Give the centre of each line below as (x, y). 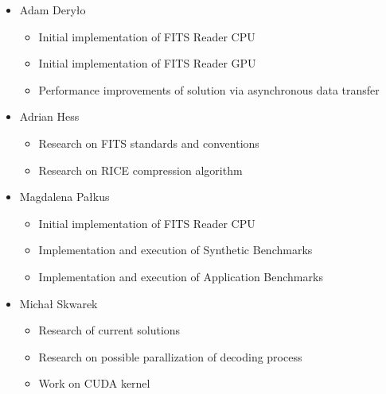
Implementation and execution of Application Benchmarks (181, 276)
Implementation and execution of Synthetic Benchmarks (175, 250)
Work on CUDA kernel (94, 383)
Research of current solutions (109, 330)
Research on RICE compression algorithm (140, 170)
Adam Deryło (53, 10)
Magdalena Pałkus (64, 197)
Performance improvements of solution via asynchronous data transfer (209, 89)
